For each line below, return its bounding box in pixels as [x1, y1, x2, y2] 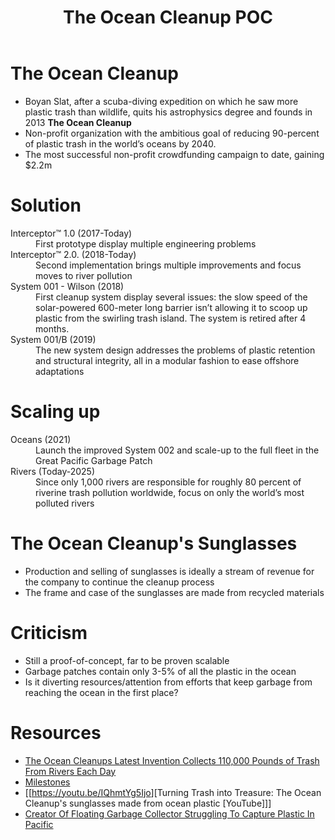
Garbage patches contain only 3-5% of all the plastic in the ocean [24, 665, 297, 677]
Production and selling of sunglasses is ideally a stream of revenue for [24, 565, 315, 577]
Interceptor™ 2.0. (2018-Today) [10, 248, 137, 260]
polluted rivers [35, 497, 95, 509]
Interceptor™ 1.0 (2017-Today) [10, 227, 133, 239]
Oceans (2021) [10, 433, 72, 445]
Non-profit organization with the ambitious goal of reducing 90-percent [24, 127, 320, 139]
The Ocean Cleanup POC [63, 6, 273, 29]
